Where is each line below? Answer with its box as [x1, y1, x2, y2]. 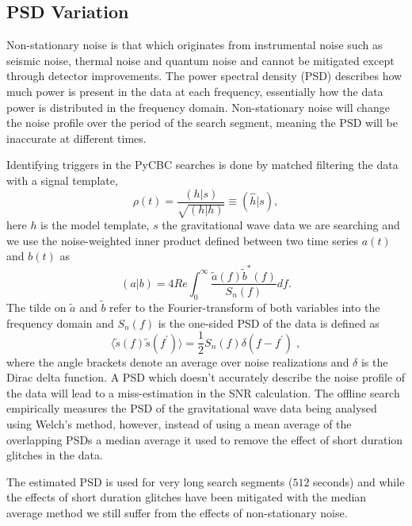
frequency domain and [6, 314, 114, 331]
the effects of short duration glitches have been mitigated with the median [6, 489, 367, 505]
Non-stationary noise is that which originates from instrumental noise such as [6, 36, 383, 53]
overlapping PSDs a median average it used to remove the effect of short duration [6, 431, 403, 447]
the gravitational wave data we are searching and [162, 217, 400, 232]
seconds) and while [313, 473, 405, 490]
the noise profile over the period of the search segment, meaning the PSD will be [6, 114, 398, 131]
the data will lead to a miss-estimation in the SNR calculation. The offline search [6, 384, 400, 401]
